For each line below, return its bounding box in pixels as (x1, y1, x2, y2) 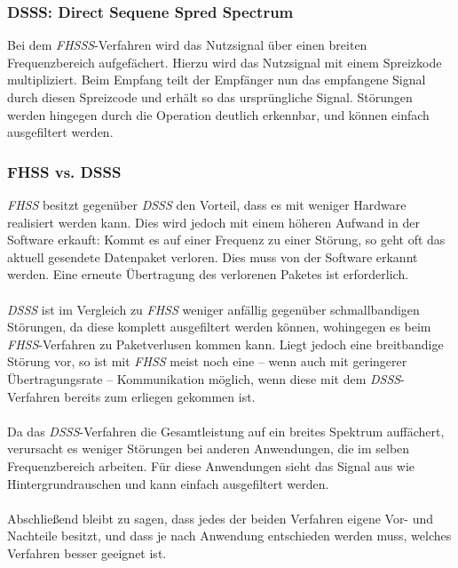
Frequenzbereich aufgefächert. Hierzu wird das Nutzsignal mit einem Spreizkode (7, 52, 442, 71)
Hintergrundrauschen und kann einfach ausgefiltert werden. (7, 474, 329, 492)
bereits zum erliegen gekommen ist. (64, 387, 256, 405)
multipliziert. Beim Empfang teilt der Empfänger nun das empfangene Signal (7, 70, 426, 89)
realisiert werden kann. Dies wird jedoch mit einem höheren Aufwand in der (7, 212, 420, 231)
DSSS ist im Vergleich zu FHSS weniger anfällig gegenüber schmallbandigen (7, 300, 420, 318)
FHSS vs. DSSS (7, 160, 122, 182)
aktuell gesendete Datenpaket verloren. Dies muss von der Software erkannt (7, 247, 418, 266)
